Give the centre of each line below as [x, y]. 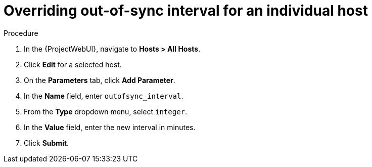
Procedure [21, 33]
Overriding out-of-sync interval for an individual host [186, 11]
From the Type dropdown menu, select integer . [106, 111]
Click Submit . [46, 143]
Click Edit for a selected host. [73, 64]
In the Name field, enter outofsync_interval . [104, 96]
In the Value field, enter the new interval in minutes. [110, 127]
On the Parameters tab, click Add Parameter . [100, 80]
